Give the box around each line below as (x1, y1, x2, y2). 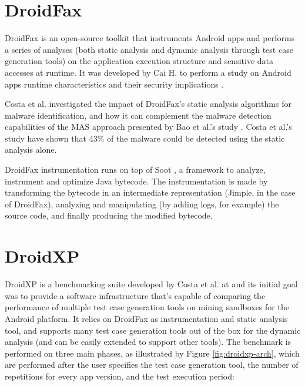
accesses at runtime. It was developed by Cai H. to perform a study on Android (5, 66, 291, 78)
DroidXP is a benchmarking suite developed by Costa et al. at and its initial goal (5, 278, 298, 290)
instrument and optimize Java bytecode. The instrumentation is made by (5, 174, 268, 187)
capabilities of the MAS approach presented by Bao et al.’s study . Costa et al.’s (5, 120, 292, 133)
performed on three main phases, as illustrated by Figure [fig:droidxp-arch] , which (5, 347, 300, 359)
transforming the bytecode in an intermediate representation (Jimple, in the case (5, 186, 296, 199)
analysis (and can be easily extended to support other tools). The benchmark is (5, 335, 291, 348)
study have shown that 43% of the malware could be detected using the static (5, 132, 285, 144)
